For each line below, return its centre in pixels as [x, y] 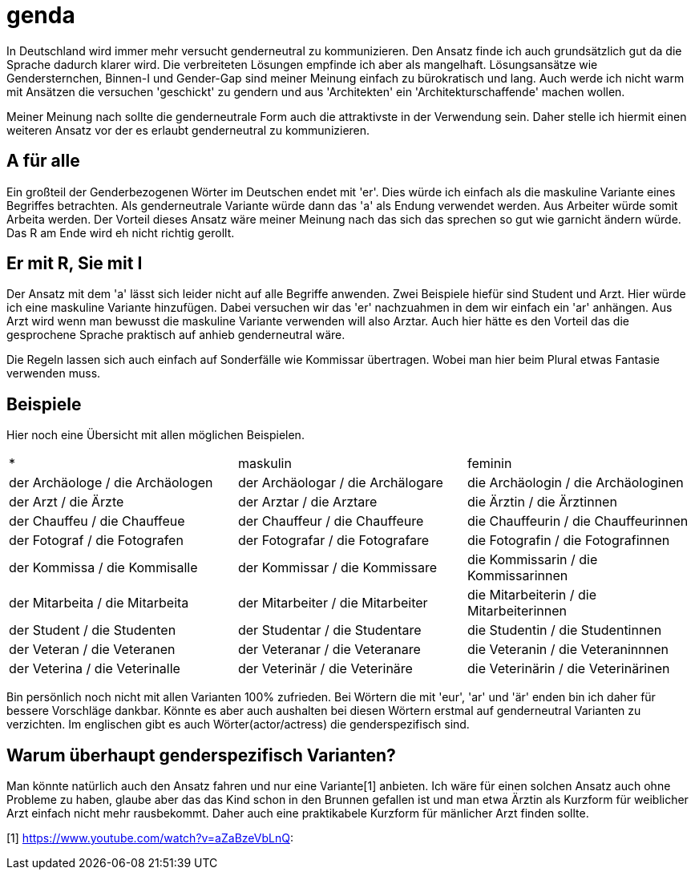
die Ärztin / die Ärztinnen [542, 502]
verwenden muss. [54, 373]
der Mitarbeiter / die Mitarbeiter [333, 603]
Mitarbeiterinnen [517, 611]
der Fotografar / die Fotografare [333, 541]
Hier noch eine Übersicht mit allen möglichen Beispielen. [156, 435]
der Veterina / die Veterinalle [95, 669]
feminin [489, 464]
